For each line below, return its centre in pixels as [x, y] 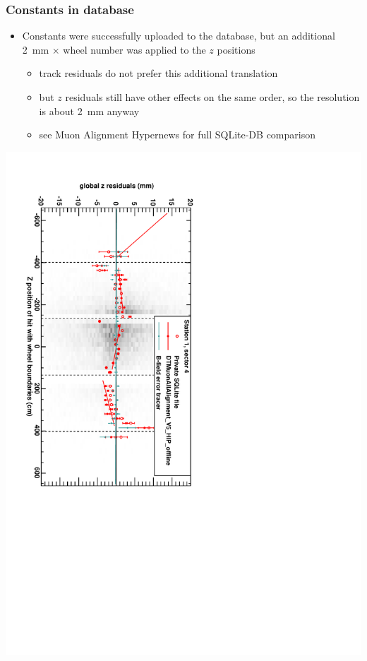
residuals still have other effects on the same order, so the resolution [212, 97]
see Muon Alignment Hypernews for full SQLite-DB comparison [177, 135]
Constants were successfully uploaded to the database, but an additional [179, 36]
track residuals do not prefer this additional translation [158, 73]
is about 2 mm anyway [89, 111]
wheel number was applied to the [134, 49]
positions [236, 49]
